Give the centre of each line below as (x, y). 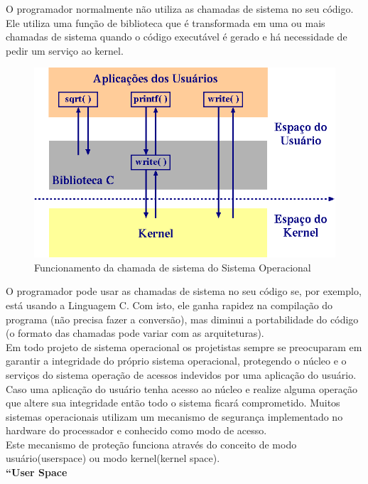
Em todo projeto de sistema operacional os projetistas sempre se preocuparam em (184, 346)
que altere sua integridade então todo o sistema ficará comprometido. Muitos (173, 403)
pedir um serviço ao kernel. (65, 50)
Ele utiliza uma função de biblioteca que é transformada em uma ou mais (166, 22)
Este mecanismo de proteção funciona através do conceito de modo (151, 444)
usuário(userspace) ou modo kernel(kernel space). (113, 458)
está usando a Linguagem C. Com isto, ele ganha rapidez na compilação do (169, 305)
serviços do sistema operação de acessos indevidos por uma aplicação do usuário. (181, 374)
